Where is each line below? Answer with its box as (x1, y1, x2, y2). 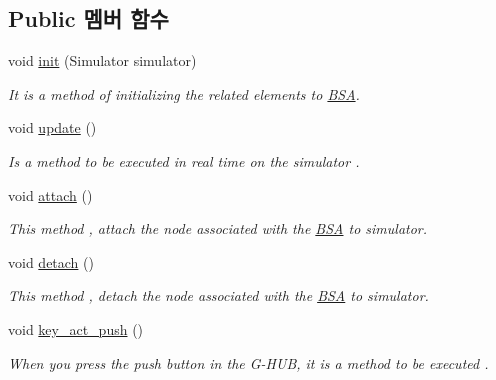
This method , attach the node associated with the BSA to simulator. (8, 218, 428, 239)
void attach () (8, 184, 93, 205)
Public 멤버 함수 (8, 3, 169, 34)
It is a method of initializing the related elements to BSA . (8, 83, 360, 104)
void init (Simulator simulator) (8, 50, 197, 71)
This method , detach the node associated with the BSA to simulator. (8, 285, 429, 306)
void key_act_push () (8, 318, 144, 339)
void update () (8, 117, 97, 138)
